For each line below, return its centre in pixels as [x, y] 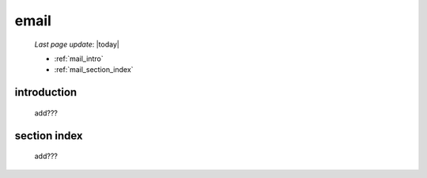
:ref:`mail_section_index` [94, 70]
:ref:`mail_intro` [79, 59]
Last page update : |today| [77, 44]
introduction [46, 92]
